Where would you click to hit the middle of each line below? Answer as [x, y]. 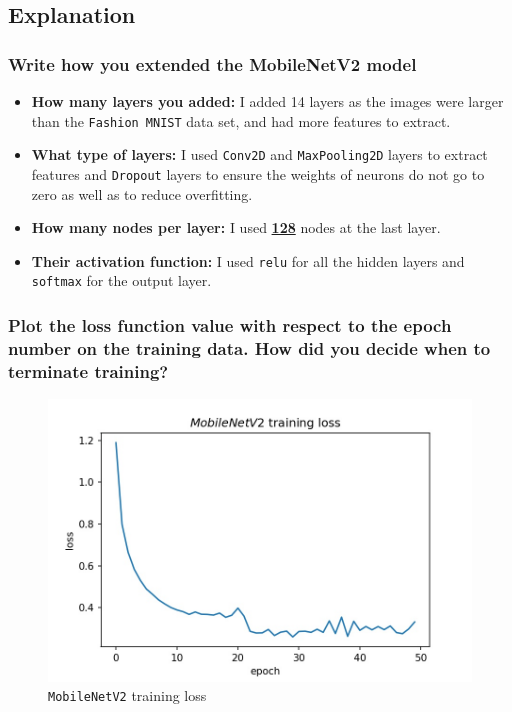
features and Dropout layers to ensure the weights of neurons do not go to [258, 173]
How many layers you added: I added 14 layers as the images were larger [267, 101]
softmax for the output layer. [121, 280]
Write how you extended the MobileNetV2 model [212, 63]
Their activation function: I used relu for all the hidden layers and [248, 260]
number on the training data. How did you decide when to [249, 347]
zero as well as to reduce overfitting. [142, 193]
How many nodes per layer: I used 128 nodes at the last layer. [236, 227]
